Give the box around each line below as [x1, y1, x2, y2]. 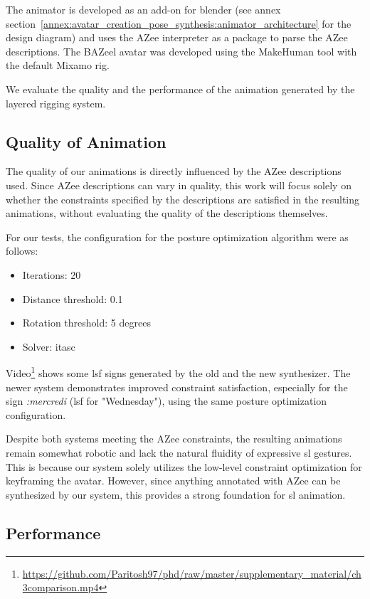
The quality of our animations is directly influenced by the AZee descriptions [6, 164, 342, 179]
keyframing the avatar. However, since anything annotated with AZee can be [6, 473, 341, 488]
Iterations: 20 [22, 267, 81, 282]
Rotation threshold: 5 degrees [22, 315, 151, 330]
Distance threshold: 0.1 [22, 291, 123, 306]
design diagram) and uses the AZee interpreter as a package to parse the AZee [6, 30, 348, 45]
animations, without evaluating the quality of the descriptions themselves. [6, 206, 328, 221]
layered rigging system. [6, 95, 106, 110]
